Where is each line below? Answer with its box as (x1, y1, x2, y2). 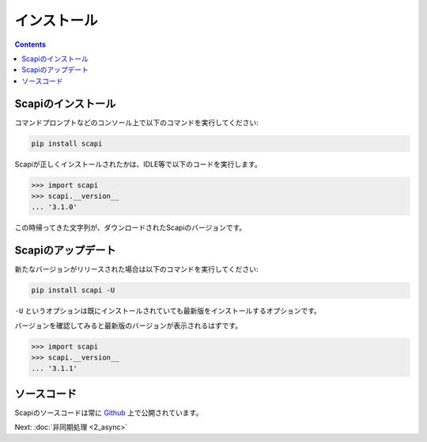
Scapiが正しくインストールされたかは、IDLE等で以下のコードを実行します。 (14, 159, 262, 169)
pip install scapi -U (31, 286, 115, 295)
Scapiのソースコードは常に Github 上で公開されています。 (14, 408, 203, 417)
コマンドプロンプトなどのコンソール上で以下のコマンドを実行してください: (14, 117, 259, 127)
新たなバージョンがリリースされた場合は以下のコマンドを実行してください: (14, 265, 259, 274)
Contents (14, 40, 47, 49)
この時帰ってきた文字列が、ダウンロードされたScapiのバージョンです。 (14, 223, 247, 233)
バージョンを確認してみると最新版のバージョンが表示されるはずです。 (14, 321, 243, 330)
